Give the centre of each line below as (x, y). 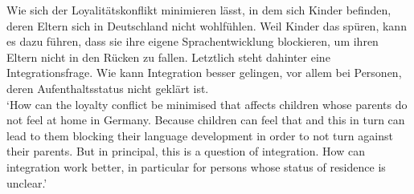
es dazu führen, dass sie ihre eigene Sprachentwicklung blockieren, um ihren (193, 41)
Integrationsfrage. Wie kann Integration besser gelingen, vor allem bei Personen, (204, 73)
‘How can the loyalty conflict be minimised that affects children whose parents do (207, 104)
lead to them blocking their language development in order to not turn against (200, 135)
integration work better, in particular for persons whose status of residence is (196, 166)
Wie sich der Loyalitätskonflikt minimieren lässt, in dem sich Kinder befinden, (199, 10)
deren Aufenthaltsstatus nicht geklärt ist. (108, 88)
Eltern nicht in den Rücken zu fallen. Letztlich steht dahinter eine (168, 57)
